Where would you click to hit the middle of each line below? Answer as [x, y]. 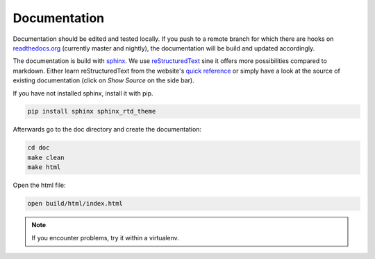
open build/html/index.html [75, 204]
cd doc [39, 148]
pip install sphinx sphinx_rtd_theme [92, 111]
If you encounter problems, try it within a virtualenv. [106, 238]
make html [44, 167]
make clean [46, 157]
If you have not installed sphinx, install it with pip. [83, 93]
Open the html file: [39, 185]
